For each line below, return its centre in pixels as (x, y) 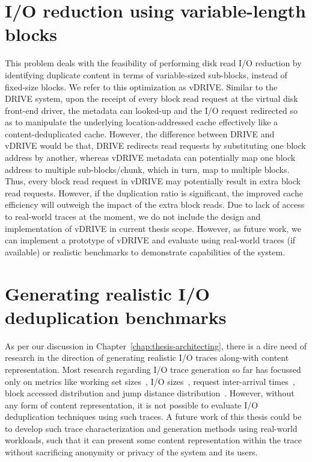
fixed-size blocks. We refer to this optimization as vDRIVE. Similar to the (141, 86)
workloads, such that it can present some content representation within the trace (154, 440)
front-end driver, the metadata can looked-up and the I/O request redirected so (151, 110)
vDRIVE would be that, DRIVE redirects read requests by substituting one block (155, 145)
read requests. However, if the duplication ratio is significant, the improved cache (154, 192)
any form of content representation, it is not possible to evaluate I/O (132, 404)
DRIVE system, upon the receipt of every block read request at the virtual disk (151, 98)
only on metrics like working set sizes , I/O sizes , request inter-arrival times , (150, 381)
